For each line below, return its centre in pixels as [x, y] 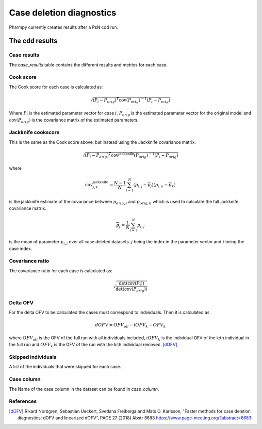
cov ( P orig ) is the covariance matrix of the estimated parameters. [74, 120]
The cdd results [33, 41]
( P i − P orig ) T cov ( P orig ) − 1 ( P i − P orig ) [131, 100]
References [23, 401]
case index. [21, 248]
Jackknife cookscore [34, 132]
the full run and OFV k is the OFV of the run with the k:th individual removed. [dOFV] [93, 345]
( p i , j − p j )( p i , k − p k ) [155, 185]
